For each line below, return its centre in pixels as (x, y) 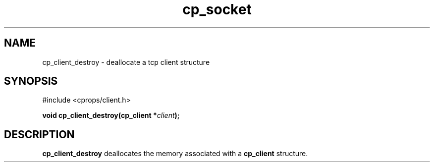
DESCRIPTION (39, 134)
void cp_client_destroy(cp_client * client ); (111, 115)
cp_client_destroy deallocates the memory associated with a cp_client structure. (175, 154)
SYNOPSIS (31, 81)
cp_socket (217, 9)
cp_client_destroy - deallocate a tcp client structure (126, 62)
